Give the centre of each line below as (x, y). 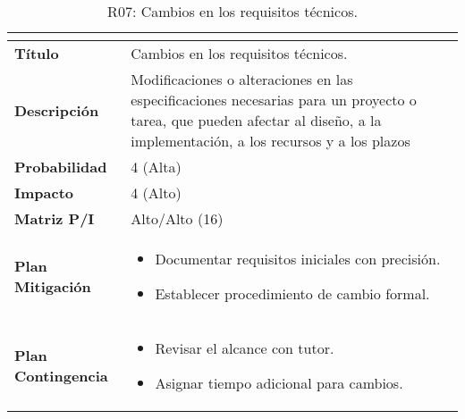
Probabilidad (61, 167)
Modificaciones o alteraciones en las (242, 79)
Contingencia (61, 376)
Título (37, 53)
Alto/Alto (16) (177, 218)
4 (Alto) (156, 193)
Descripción (57, 110)
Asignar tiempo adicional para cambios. (279, 383)
